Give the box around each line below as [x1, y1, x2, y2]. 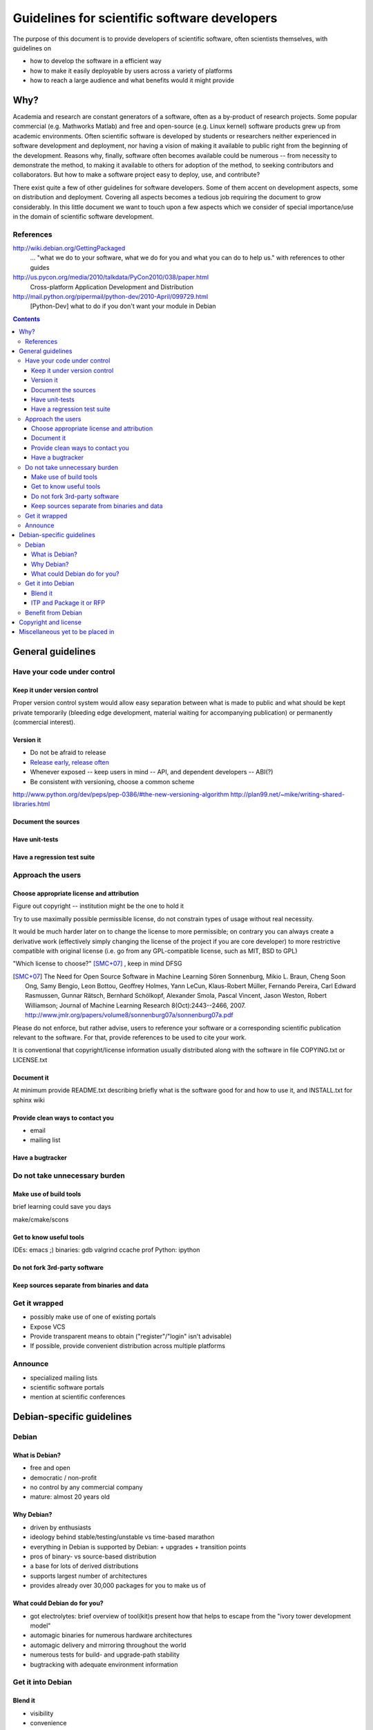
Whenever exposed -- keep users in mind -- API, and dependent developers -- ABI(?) [30, 768, 274, 776]
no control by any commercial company [30, 1483, 143, 1491]
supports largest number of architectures [30, 1572, 148, 1580]
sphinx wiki [12, 1095, 45, 1104]
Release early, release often [30, 758, 110, 766]
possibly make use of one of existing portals [30, 1313, 156, 1321]
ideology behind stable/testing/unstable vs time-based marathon [30, 1533, 215, 1541]
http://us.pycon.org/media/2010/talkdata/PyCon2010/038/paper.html [12, 273, 209, 282]
